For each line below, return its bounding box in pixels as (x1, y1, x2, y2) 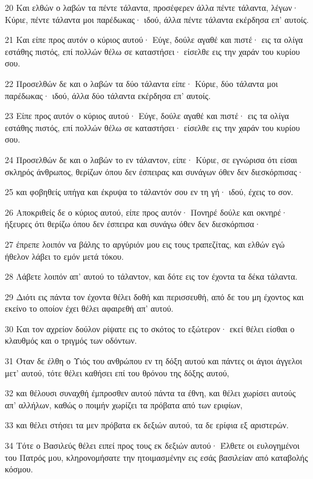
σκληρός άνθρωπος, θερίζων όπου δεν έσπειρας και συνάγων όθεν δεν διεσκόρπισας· (5, 165, 304, 178)
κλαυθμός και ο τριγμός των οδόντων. (5, 334, 137, 347)
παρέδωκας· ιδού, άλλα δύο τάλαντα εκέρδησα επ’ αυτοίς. (5, 89, 211, 101)
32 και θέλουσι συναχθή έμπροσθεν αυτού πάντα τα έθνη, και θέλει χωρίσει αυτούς (5, 387, 296, 399)
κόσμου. (5, 463, 33, 475)
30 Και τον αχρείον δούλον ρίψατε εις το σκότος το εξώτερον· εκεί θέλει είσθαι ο (5, 322, 295, 335)
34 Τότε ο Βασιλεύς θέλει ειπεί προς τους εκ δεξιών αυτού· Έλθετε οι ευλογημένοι (5, 439, 300, 452)
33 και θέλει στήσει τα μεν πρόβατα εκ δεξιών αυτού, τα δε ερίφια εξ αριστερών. (5, 419, 289, 431)
